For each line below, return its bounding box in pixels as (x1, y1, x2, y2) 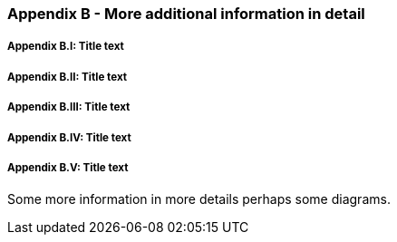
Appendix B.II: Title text (7, 70, 128, 83)
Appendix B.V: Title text (7, 160, 129, 174)
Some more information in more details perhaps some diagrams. (7, 191, 391, 208)
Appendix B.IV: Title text (7, 131, 131, 144)
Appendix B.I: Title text (7, 40, 124, 53)
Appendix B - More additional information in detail (7, 5, 365, 23)
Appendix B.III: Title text (7, 101, 131, 114)
